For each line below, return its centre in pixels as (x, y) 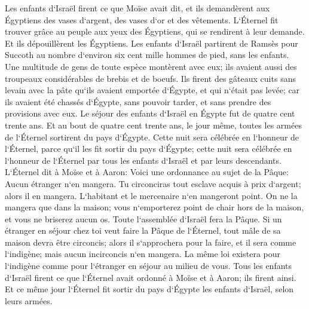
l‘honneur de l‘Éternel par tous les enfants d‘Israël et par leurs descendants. (143, 160)
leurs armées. (29, 300)
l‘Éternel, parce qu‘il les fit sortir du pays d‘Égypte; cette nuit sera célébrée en (149, 149)
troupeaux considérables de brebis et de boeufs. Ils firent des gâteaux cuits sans (150, 78)
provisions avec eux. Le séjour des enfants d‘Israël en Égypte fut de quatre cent (150, 113)
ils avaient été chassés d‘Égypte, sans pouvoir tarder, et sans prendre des (138, 101)
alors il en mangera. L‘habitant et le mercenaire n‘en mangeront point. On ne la (151, 195)
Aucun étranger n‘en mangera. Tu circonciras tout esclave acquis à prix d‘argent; (153, 183)
